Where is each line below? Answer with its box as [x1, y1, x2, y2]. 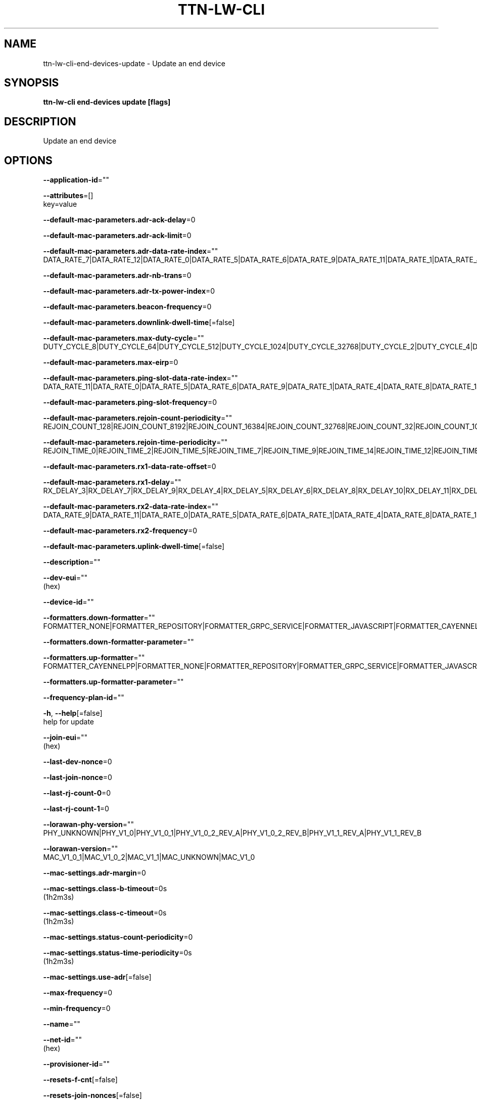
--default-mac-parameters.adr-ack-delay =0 [43, 215, 196, 224]
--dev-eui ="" [43, 573, 87, 582]
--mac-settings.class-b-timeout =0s [43, 884, 167, 893]
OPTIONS [4, 154, 53, 167]
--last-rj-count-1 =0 [43, 804, 109, 813]
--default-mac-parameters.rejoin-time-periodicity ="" [43, 438, 228, 447]
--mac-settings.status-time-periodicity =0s [43, 948, 192, 957]
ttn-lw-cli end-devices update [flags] [43, 98, 171, 107]
